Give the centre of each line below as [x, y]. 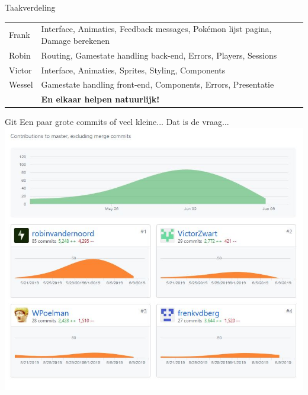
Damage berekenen [75, 40]
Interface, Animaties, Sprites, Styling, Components [133, 70]
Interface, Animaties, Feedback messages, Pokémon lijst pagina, [156, 29]
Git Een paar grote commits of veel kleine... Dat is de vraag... [117, 122]
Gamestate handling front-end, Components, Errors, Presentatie [158, 84]
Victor [20, 70]
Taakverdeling [30, 7]
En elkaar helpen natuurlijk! [100, 99]
